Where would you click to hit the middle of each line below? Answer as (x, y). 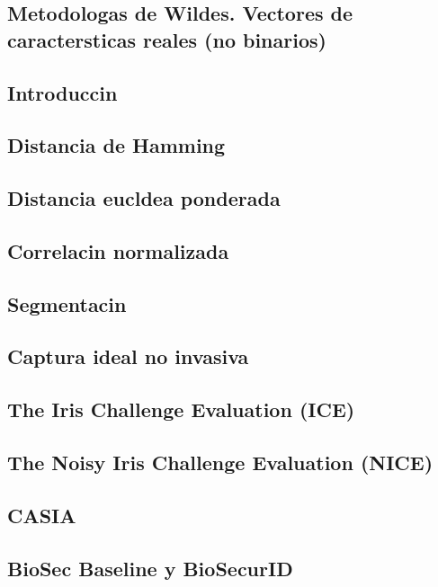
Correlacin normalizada (118, 250)
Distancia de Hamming (116, 145)
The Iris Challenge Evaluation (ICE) (181, 409)
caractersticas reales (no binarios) (167, 39)
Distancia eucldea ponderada (144, 198)
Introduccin (63, 92)
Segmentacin (67, 303)
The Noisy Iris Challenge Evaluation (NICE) (220, 462)
